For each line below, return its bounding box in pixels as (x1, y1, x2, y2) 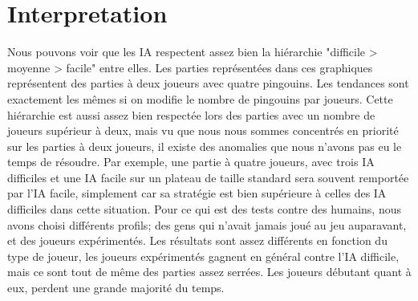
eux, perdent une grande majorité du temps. (7, 279, 225, 296)
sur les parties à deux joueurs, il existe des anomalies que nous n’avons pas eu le (7, 137, 402, 154)
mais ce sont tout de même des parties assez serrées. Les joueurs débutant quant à (7, 263, 412, 280)
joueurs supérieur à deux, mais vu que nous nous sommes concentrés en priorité (7, 122, 399, 139)
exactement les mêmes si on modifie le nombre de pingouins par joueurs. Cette (7, 90, 393, 107)
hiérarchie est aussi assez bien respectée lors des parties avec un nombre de (7, 106, 375, 123)
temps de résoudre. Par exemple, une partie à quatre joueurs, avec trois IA (7, 153, 375, 170)
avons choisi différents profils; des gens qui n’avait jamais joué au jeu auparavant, (7, 216, 407, 233)
